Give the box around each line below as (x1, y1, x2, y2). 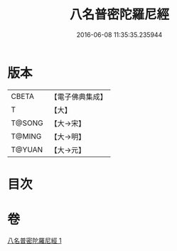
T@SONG (11, 118, 44, 128)
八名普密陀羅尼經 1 (7, 236, 62, 245)
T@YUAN (11, 144, 43, 154)
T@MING (11, 131, 42, 141)
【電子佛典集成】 (50, 92, 108, 102)
